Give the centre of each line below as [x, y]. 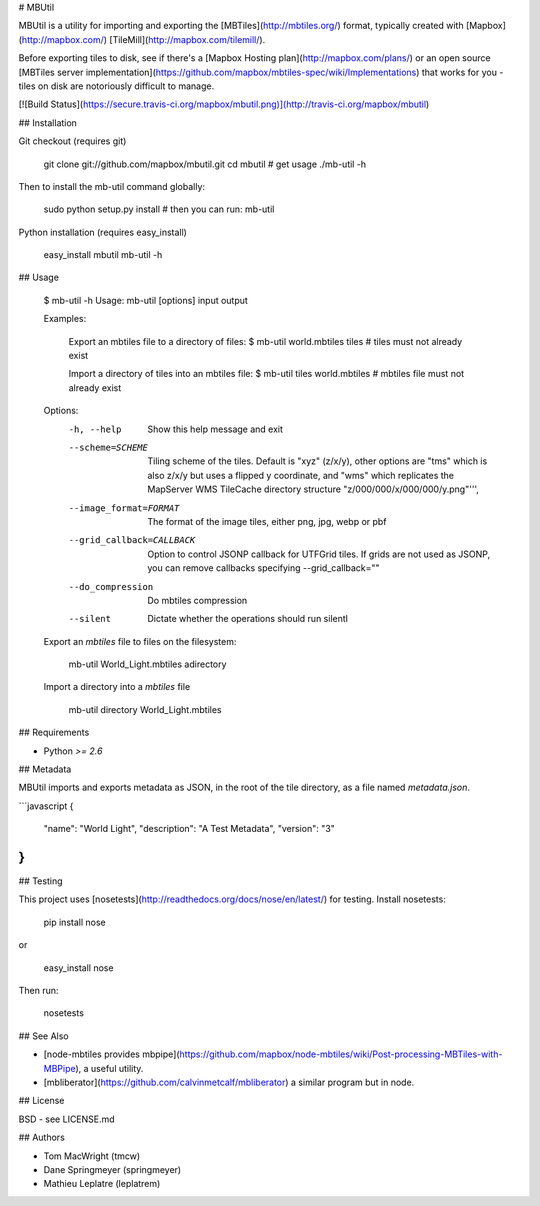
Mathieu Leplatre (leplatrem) [102, 1184]
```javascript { [46, 806]
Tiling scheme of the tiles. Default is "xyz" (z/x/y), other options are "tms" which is [317, 461]
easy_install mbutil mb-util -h [103, 255]
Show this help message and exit [215, 429]
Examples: [65, 319]
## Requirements [54, 732]
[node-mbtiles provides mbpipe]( [111, 1054]
